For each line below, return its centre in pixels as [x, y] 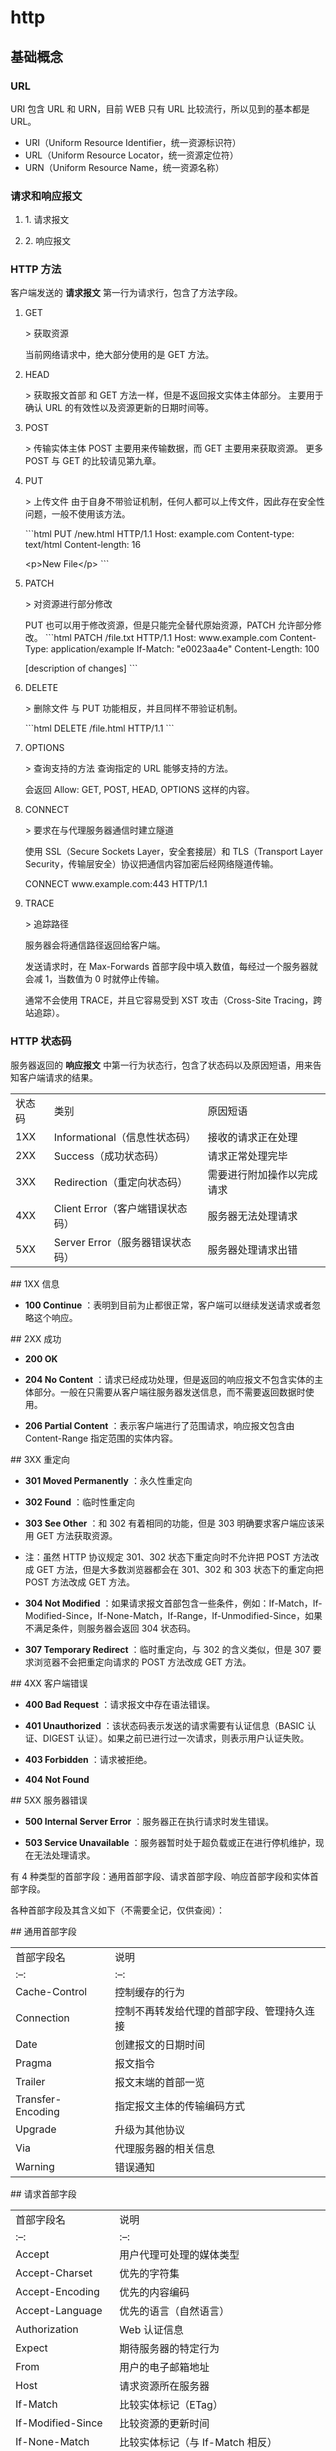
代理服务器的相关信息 [164, 2148]
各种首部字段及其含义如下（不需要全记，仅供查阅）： [117, 1910]
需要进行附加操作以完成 [262, 1174]
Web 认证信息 [151, 2329]
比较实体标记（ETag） [171, 2404]
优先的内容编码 [154, 2292]
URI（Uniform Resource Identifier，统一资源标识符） [133, 142]
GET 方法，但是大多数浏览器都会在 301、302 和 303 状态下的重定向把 [180, 1569]
